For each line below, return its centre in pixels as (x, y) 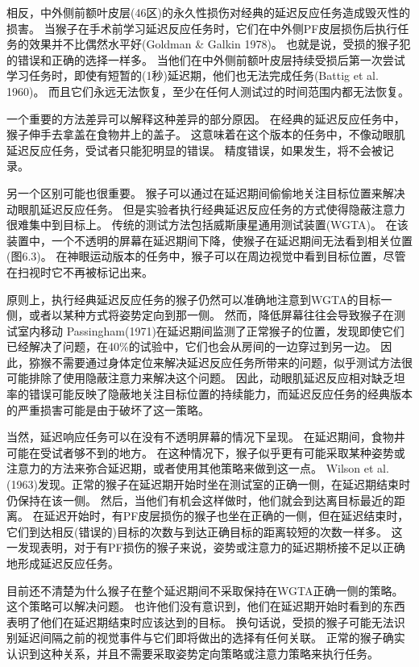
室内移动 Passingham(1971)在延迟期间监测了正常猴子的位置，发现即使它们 (211, 330)
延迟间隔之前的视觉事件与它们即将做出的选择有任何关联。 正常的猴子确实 (211, 638)
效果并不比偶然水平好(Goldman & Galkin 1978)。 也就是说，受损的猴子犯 (220, 44)
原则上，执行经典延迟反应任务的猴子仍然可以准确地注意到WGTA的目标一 (199, 299)
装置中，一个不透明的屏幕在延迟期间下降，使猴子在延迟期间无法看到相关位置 (209, 240)
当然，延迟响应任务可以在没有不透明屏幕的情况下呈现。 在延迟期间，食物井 (206, 437)
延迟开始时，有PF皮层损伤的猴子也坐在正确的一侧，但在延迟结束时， (226, 516)
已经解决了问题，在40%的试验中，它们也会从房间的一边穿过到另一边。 (192, 346)
